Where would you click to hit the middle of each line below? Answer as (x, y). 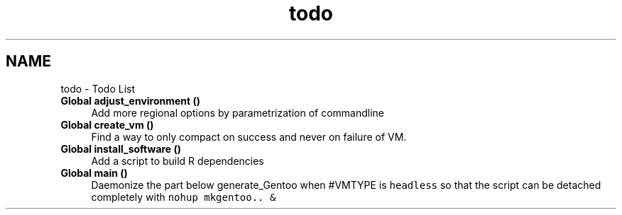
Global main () (94, 173)
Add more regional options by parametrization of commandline (238, 112)
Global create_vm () (107, 124)
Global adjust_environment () (131, 100)
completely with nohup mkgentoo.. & (184, 197)
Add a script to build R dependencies (178, 161)
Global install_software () (121, 149)
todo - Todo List (98, 88)
